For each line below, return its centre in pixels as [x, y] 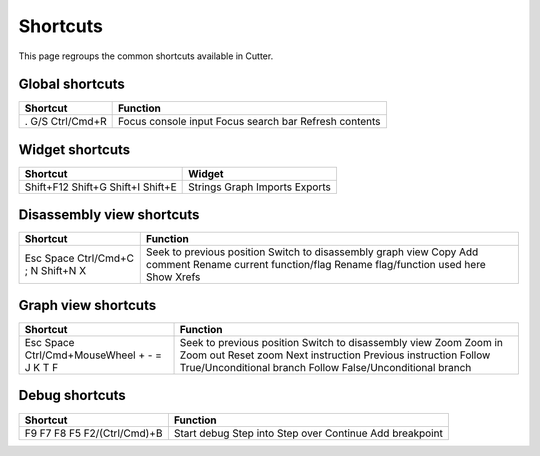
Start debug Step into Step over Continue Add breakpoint [308, 433]
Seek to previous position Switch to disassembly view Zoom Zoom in [341, 342]
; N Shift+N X [55, 271]
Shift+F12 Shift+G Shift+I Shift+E [100, 187]
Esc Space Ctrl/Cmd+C [79, 258]
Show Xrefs [173, 277]
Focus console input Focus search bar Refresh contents [249, 122]
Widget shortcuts [74, 149]
